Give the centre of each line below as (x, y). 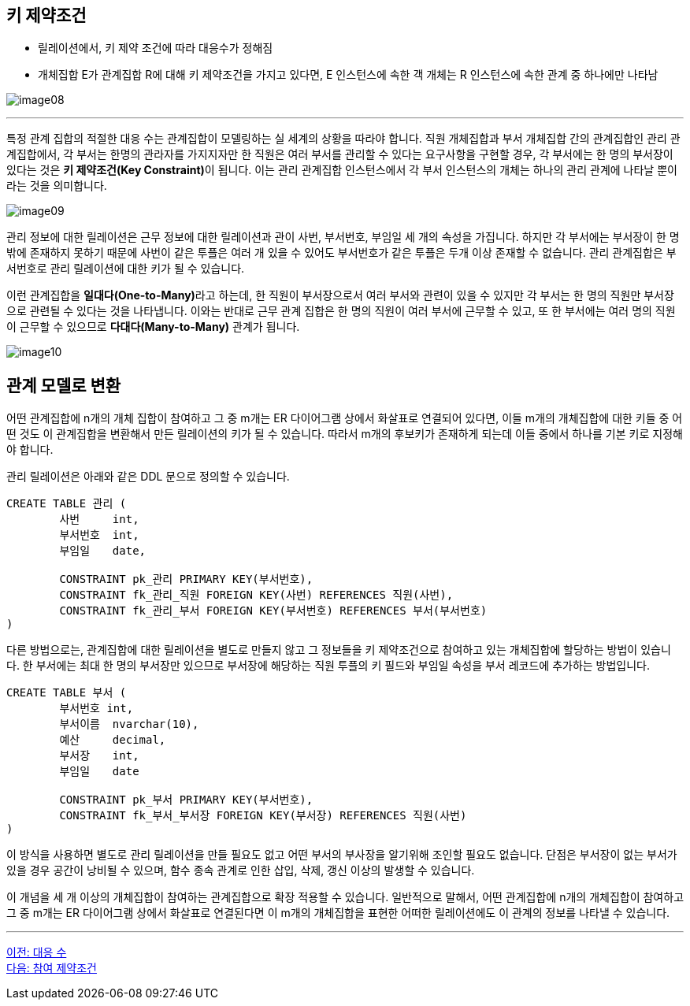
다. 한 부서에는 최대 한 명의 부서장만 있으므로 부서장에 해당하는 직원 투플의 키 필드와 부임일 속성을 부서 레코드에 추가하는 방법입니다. (328, 666)
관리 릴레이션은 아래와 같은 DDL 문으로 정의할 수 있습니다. (148, 477)
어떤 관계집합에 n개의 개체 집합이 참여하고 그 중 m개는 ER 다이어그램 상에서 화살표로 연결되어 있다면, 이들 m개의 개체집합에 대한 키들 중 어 (345, 418)
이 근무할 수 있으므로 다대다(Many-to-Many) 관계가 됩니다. (153, 327)
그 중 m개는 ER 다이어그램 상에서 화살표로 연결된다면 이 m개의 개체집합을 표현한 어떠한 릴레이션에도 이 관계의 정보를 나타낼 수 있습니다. (338, 913)
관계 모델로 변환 (64, 385)
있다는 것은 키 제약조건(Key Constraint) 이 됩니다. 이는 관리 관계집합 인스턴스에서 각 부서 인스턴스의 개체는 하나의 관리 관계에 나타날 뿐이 (342, 170)
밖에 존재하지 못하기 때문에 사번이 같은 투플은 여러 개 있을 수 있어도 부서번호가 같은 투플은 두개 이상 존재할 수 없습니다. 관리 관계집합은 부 (341, 253)
